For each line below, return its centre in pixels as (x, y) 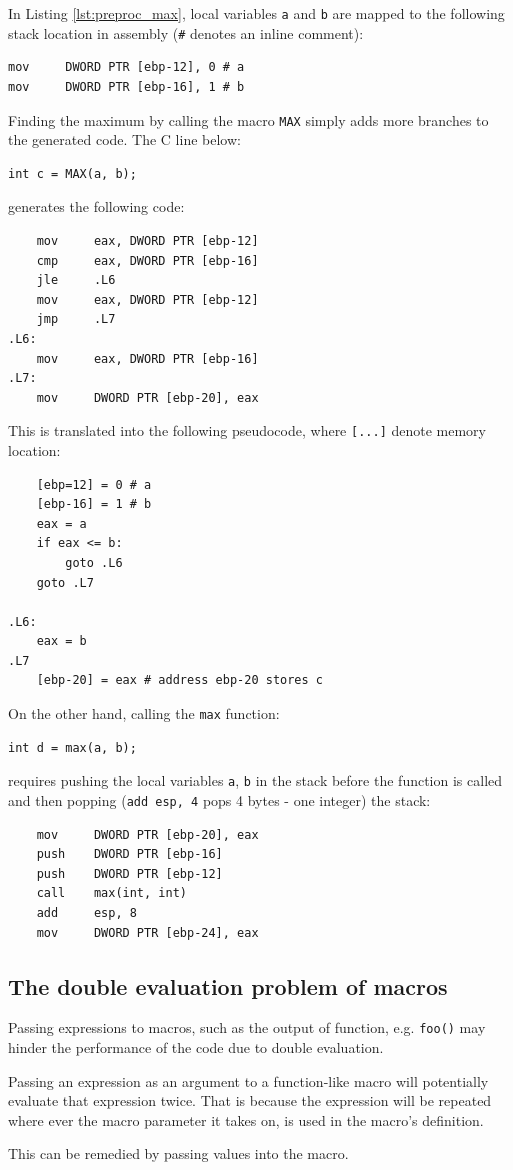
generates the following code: (96, 206)
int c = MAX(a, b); (72, 173)
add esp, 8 (86, 913)
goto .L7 (65, 582)
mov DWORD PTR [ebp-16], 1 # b (126, 86)
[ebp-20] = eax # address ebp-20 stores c (179, 680)
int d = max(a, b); (72, 747)
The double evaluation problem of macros (228, 985)
